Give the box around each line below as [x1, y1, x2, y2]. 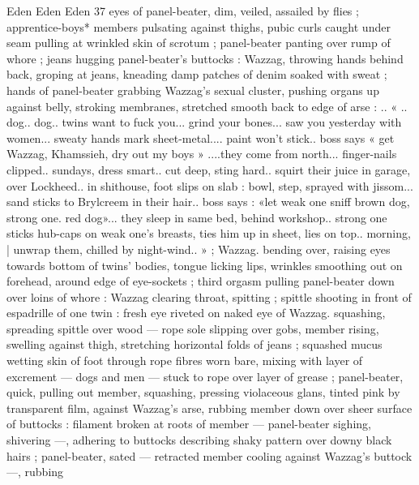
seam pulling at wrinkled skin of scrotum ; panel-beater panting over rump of [6, 34, 391, 51]
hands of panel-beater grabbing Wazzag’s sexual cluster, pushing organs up [6, 81, 379, 98]
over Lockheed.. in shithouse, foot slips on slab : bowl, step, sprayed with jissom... [6, 177, 413, 194]
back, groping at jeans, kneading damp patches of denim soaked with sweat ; [6, 66, 387, 83]
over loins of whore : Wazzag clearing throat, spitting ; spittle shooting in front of [6, 288, 412, 305]
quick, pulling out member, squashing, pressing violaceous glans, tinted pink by [6, 384, 400, 401]
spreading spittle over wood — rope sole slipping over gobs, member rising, [6, 320, 379, 337]
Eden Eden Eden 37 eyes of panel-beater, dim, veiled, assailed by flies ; [6, 2, 359, 19]
